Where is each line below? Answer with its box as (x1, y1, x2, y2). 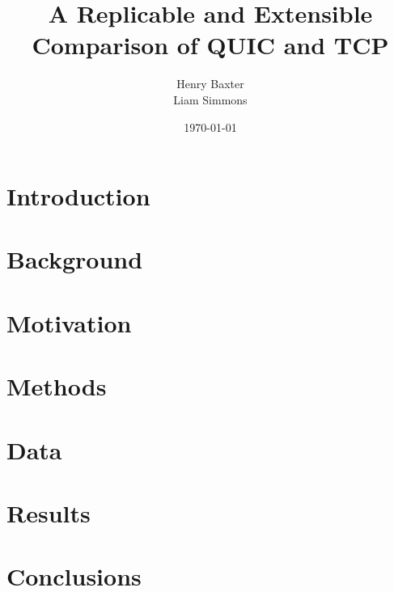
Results (6, 496, 91, 529)
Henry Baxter (176, 75, 244, 92)
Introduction (6, 180, 150, 213)
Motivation (6, 306, 132, 339)
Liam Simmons (173, 91, 248, 108)
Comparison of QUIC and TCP (32, 28, 389, 61)
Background (6, 243, 143, 276)
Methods (6, 370, 107, 403)
